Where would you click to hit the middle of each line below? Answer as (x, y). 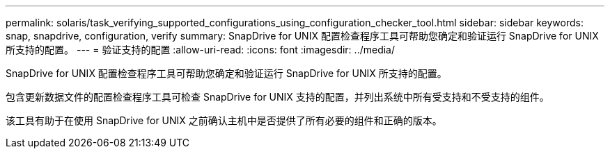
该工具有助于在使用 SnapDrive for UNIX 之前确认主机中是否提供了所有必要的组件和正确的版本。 (224, 120)
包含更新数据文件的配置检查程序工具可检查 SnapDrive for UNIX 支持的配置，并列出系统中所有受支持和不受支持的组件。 (277, 97)
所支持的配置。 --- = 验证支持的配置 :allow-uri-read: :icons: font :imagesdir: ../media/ (201, 50)
